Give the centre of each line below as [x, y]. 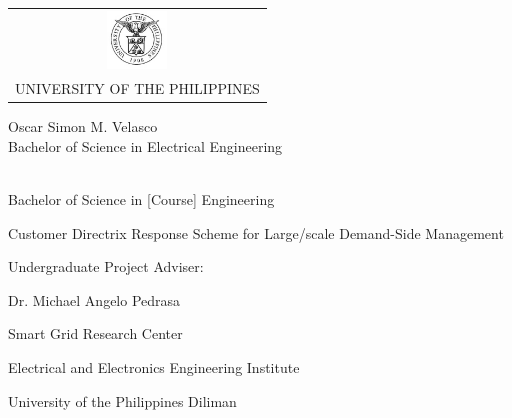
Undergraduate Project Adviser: [106, 266]
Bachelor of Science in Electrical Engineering [145, 145]
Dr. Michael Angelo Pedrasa [94, 299]
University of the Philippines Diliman [122, 400]
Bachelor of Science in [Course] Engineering [141, 199]
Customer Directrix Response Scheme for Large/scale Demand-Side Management [256, 232]
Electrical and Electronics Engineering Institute [154, 367]
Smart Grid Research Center [95, 333]
